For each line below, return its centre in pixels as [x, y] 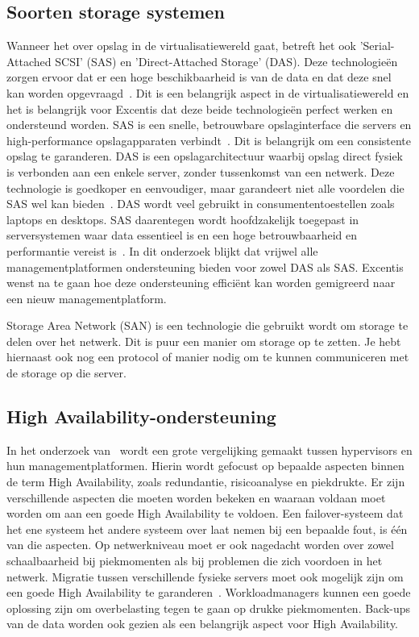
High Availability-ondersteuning [141, 416]
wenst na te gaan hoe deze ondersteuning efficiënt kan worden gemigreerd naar [201, 283]
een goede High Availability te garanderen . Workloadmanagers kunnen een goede [209, 592]
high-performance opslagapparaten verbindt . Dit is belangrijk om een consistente [209, 140]
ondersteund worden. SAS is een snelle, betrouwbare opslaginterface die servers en [209, 125]
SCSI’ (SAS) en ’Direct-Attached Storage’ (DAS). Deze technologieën [226, 61]
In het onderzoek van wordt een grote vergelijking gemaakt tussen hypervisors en [209, 450]
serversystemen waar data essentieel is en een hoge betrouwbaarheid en [182, 235]
